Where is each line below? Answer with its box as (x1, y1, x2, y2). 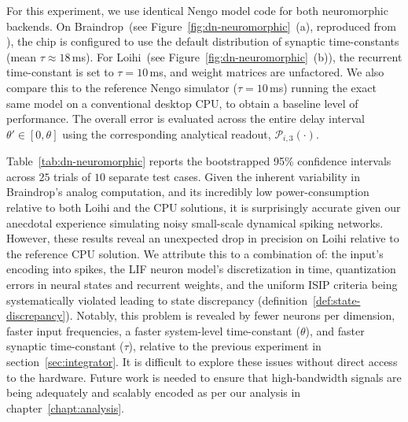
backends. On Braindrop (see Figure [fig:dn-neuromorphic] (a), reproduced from (6, 17, 397, 34)
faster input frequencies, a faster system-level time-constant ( (6, 322, 300, 339)
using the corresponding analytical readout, (62, 125, 271, 142)
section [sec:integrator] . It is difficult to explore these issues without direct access (6, 353, 398, 369)
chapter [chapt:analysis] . (6, 399, 124, 416)
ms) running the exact (270, 79, 377, 95)
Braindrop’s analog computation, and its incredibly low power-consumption (6, 183, 369, 200)
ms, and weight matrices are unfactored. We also (149, 64, 384, 80)
